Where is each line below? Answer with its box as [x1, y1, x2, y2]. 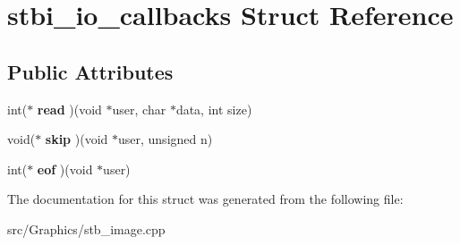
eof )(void [37, 159, 93, 178]
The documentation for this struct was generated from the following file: [7, 190, 404, 208]
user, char [112, 99, 166, 118]
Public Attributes [7, 57, 174, 85]
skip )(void [45, 130, 108, 148]
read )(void [37, 99, 102, 118]
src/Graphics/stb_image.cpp [7, 219, 166, 238]
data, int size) [175, 99, 252, 118]
